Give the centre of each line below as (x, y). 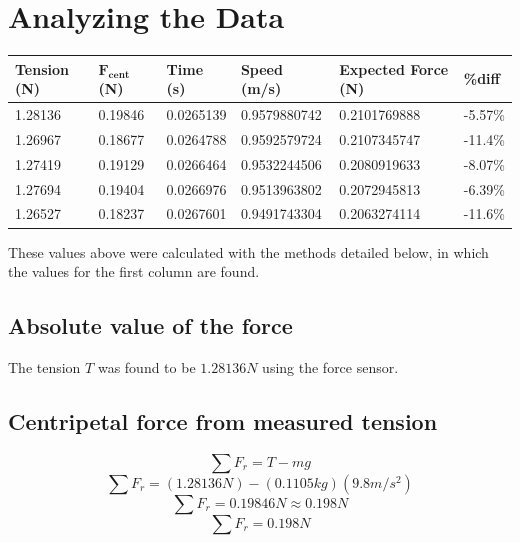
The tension (44, 366)
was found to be (146, 366)
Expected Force (394, 68)
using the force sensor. (330, 366)
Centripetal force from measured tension (223, 420)
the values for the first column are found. (134, 271)
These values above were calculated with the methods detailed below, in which (248, 251)
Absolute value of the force (150, 325)
